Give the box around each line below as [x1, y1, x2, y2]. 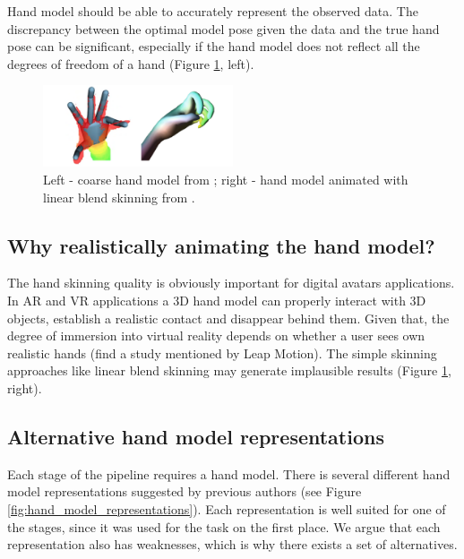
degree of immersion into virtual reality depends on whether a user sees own [7, 326, 425, 345]
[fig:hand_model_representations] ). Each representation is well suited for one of [7, 500, 446, 518]
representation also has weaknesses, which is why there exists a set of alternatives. [7, 535, 458, 554]
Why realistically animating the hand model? [7, 231, 435, 259]
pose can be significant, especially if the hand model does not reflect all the [7, 37, 420, 56]
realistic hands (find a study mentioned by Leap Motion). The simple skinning [7, 343, 437, 362]
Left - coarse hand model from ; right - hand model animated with [43, 170, 408, 189]
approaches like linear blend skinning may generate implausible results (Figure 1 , [7, 361, 451, 380]
